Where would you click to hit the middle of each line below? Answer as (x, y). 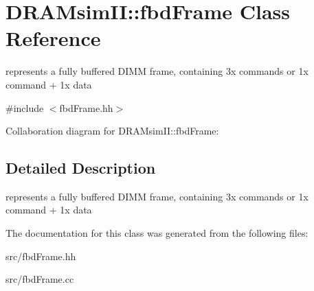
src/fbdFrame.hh (41, 256)
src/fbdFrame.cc (40, 279)
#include (25, 107)
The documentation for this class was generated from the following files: (157, 233)
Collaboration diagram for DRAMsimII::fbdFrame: (112, 131)
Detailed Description (81, 168)
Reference (53, 38)
